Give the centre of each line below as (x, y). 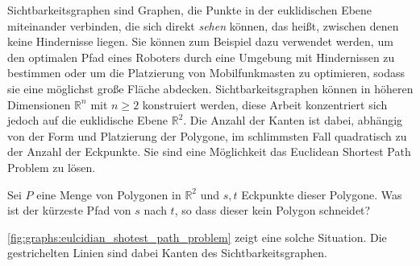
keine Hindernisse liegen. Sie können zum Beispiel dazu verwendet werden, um (200, 41)
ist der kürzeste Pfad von (69, 210)
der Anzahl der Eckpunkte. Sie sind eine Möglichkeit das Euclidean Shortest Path (209, 151)
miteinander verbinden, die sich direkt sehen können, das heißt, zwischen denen (203, 25)
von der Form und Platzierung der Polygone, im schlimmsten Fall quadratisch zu (207, 135)
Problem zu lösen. (52, 167)
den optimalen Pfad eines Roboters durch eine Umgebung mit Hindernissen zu (201, 57)
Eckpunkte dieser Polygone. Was (322, 194)
